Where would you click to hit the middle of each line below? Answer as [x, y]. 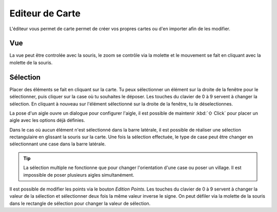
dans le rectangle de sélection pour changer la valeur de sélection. [80, 203]
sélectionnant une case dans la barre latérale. [58, 144]
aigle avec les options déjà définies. [47, 120]
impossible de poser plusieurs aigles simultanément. [79, 175]
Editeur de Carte [45, 13]
